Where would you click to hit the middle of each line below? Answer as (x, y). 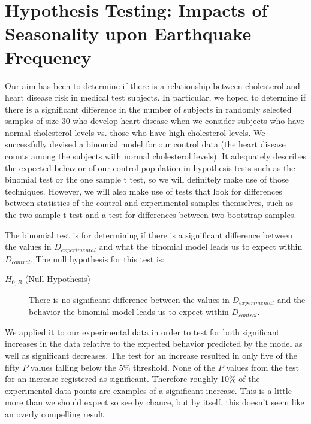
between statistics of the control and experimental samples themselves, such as (149, 203)
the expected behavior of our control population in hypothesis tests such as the (150, 167)
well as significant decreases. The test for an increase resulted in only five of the (151, 355)
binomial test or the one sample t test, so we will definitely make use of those (147, 179)
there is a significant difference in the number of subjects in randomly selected (148, 109)
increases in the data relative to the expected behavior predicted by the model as (154, 343)
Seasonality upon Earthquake (128, 33)
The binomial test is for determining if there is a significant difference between (149, 234)
